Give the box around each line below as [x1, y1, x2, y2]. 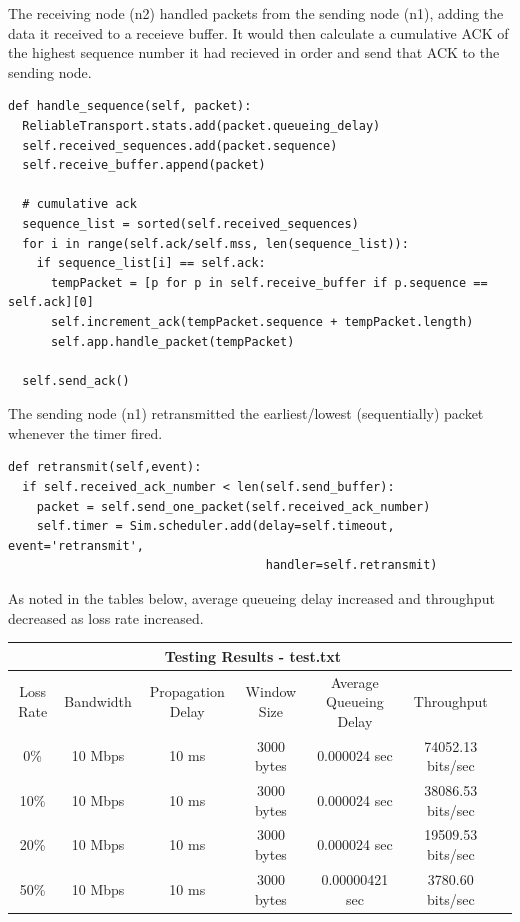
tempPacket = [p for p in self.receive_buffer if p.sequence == [50, 275, 488, 290]
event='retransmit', [8, 538, 145, 553]
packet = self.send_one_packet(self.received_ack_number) [36, 499, 431, 514]
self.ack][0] [8, 295, 94, 310]
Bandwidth [64, 691, 132, 712]
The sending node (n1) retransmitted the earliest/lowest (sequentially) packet [8, 403, 484, 424]
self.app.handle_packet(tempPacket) [50, 334, 295, 349]
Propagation [149, 681, 225, 702]
